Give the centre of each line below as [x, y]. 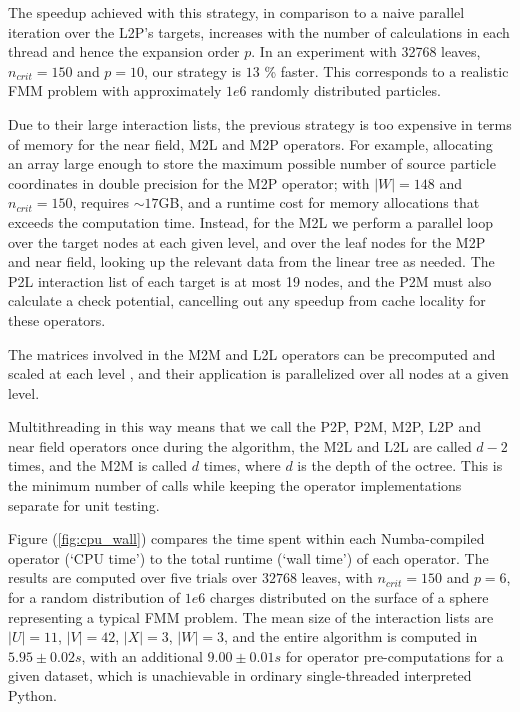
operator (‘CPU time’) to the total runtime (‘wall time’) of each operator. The [248, 557]
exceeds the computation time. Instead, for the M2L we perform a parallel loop [251, 221]
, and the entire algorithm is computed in [350, 636]
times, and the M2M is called [98, 465]
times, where [242, 465]
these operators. [57, 319]
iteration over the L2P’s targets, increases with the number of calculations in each [259, 31]
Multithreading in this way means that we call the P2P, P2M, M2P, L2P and [245, 426]
